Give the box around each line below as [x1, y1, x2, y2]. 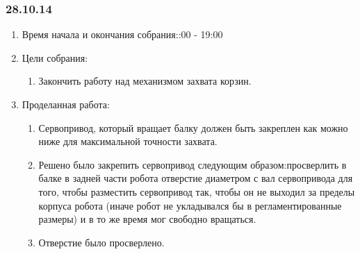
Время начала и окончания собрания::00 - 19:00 [22, 27, 223, 42]
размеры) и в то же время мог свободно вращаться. [38, 212, 256, 226]
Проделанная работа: [22, 97, 110, 111]
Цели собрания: [22, 50, 88, 65]
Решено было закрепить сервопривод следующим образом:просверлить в [38, 157, 347, 171]
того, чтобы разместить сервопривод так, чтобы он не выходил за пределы [38, 184, 355, 198]
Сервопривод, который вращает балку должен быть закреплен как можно [38, 120, 348, 135]
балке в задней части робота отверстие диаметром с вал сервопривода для [38, 171, 353, 185]
